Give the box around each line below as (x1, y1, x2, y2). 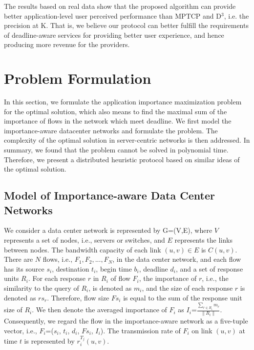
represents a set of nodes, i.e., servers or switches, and (4, 235, 165, 245)
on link (191, 325, 212, 335)
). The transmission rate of (100, 325, 181, 335)
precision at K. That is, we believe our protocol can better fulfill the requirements (4, 20, 249, 30)
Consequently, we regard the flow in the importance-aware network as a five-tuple (4, 316, 248, 326)
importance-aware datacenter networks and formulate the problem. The (4, 125, 218, 135)
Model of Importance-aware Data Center (4, 188, 215, 203)
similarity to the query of (4, 283, 79, 293)
